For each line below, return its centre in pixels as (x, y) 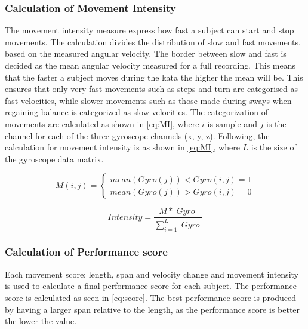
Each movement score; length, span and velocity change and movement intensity (152, 274)
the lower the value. (41, 321)
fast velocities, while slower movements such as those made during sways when (148, 100)
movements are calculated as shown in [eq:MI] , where (102, 123)
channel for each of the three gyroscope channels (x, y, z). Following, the (137, 135)
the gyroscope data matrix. (54, 159)
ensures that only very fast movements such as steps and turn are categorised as (151, 89)
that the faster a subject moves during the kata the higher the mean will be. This (154, 77)
